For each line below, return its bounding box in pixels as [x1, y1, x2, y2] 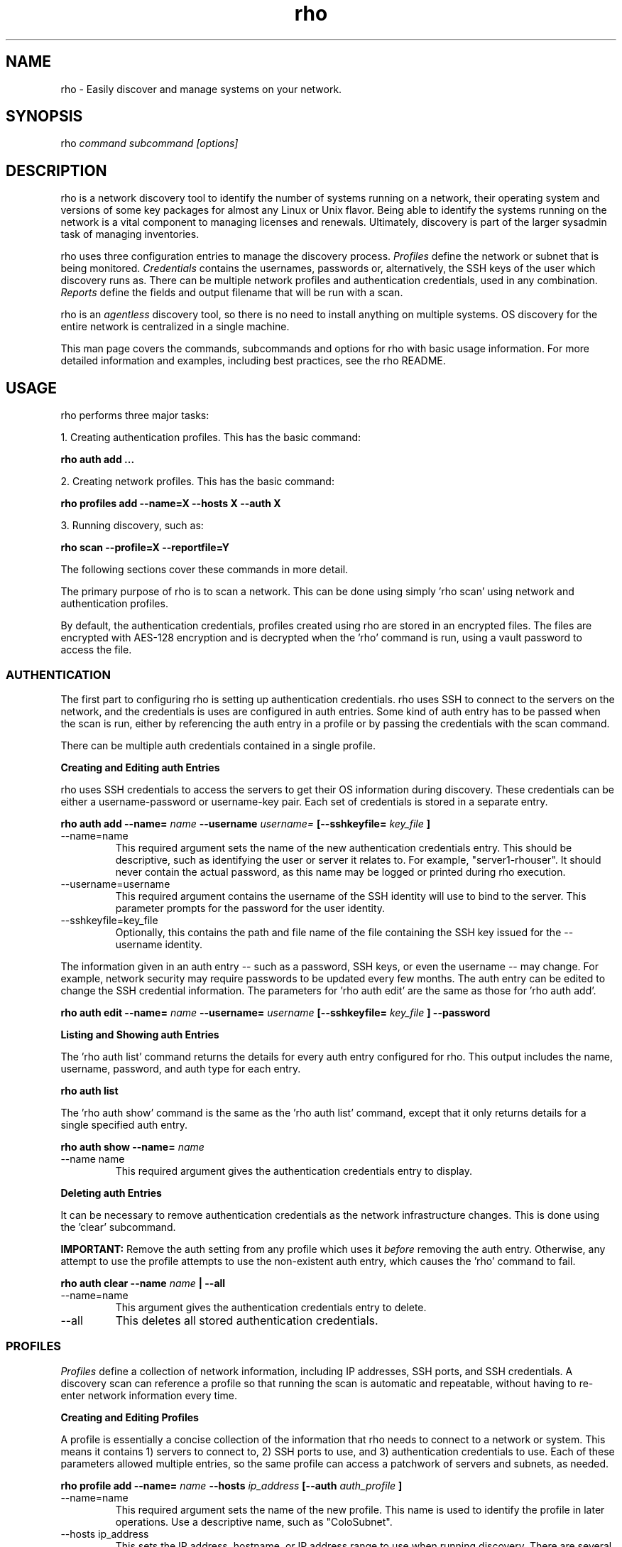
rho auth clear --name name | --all [60, 1276, 226, 1289]
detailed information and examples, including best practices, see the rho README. [60, 354, 446, 367]
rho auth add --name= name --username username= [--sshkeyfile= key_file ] [60, 817, 430, 830]
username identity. [115, 938, 203, 950]
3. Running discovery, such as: [60, 519, 204, 532]
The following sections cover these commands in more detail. [60, 563, 349, 576]
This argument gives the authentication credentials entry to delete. [115, 1301, 427, 1313]
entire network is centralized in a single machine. [60, 320, 290, 333]
